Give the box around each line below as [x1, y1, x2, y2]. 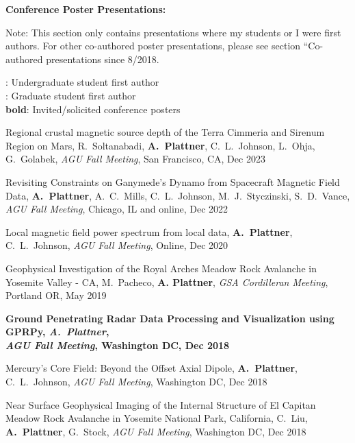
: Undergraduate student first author [5, 75, 159, 89]
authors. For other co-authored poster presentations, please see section [5, 38, 301, 53]
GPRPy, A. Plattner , [5, 324, 109, 339]
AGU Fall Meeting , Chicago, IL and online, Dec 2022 [5, 202, 228, 216]
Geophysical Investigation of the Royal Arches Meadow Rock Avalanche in [5, 261, 317, 275]
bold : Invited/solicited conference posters [5, 101, 181, 116]
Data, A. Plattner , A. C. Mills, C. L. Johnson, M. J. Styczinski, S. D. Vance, [5, 188, 350, 202]
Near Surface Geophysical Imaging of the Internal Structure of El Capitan [5, 397, 316, 411]
